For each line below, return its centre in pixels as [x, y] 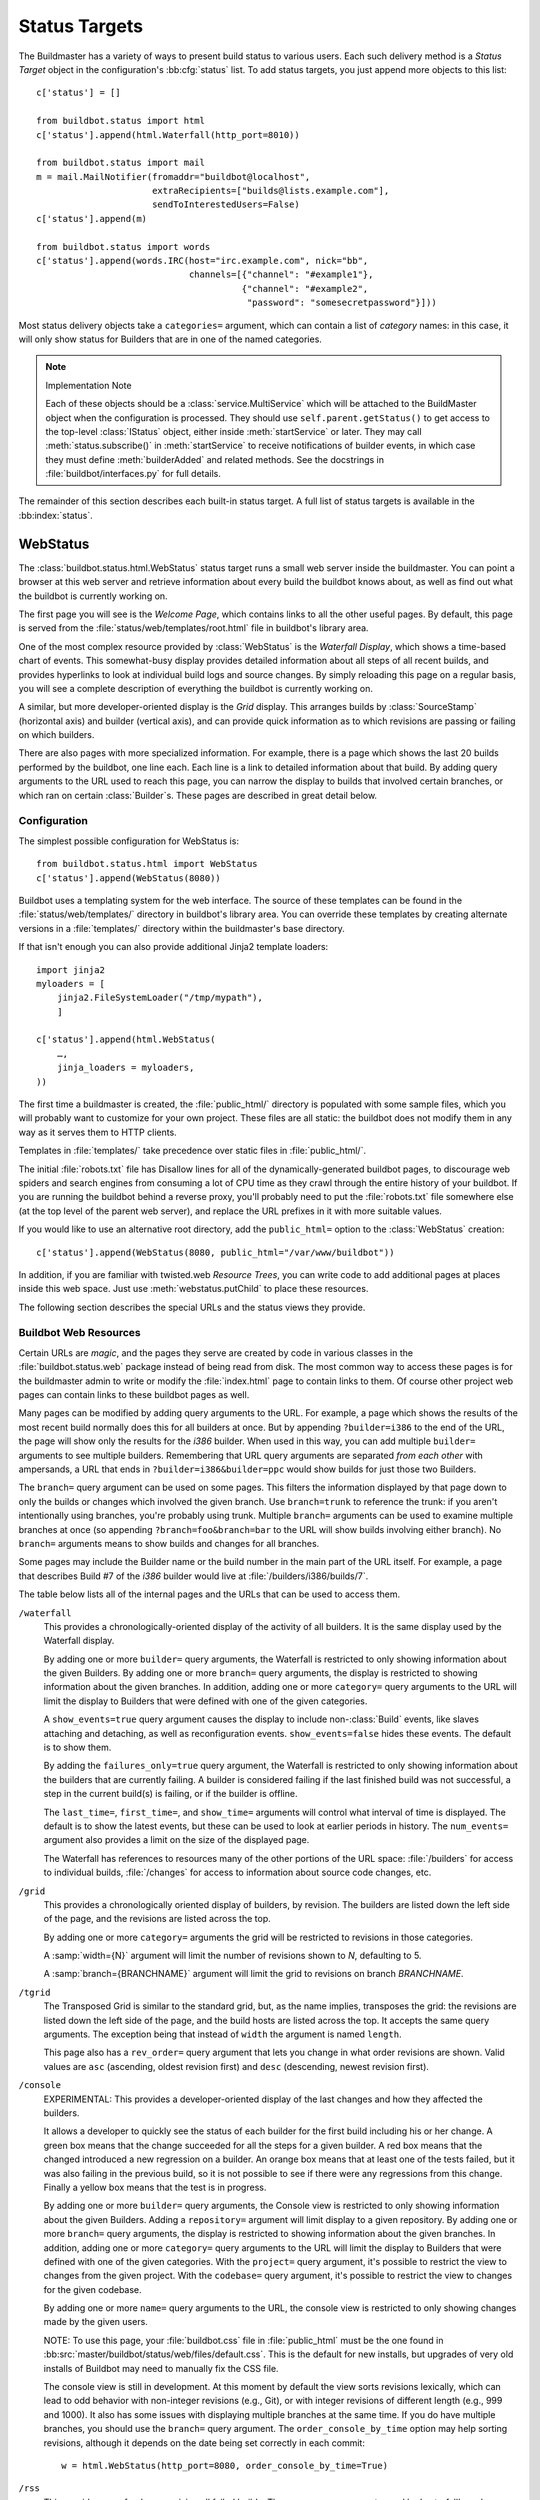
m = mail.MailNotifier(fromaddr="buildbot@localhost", [173, 176]
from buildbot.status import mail [120, 163]
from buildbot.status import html [120, 121]
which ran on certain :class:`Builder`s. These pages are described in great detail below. [198, 795]
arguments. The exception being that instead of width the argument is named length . [222, 2034]
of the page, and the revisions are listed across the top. [157, 1919]
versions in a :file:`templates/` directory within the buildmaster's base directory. [181, 928]
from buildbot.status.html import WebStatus [147, 864]
